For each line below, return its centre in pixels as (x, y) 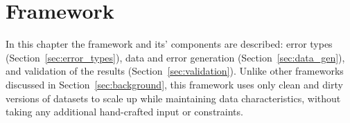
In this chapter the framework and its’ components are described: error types (169, 44)
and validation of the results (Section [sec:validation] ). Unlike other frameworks (175, 71)
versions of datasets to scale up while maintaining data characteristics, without (173, 98)
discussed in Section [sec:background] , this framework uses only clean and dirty (174, 84)
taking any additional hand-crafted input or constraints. (124, 112)
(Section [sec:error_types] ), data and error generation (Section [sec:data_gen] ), (175, 57)
